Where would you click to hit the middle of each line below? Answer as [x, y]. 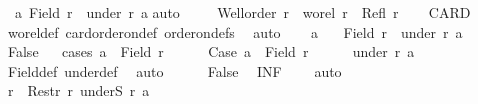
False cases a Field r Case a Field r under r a [211, 51]
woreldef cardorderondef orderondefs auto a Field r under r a [235, 31]
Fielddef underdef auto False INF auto [174, 70]
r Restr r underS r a [78, 90]
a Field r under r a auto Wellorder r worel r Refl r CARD [242, 12]
